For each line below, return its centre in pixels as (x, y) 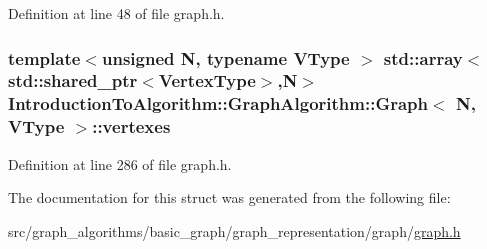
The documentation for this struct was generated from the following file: (229, 197)
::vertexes (131, 126)
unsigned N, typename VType (225, 57)
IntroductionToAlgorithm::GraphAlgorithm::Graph (218, 103)
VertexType (207, 80)
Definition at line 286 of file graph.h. (120, 163)
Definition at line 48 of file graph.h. (116, 13)
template (44, 57)
